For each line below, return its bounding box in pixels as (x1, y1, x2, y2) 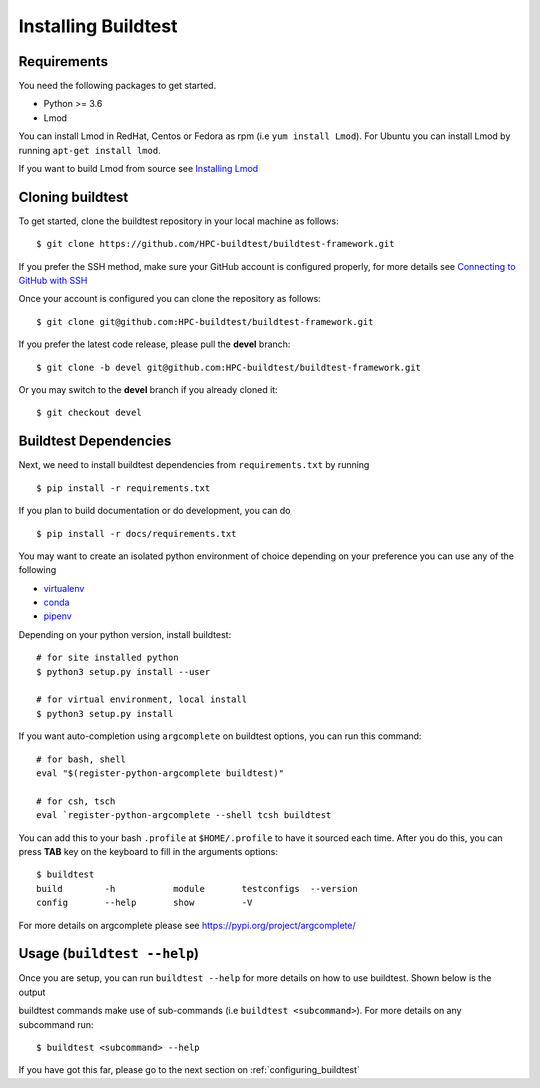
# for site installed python (36, 652, 179, 664)
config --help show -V (36, 897, 253, 909)
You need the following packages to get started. (18, 80, 217, 92)
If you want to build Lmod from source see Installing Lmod (18, 163, 259, 175)
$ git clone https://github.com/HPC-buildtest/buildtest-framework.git (36, 238, 395, 250)
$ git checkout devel (36, 407, 142, 419)
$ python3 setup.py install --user (36, 666, 211, 677)
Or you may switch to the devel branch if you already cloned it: (18, 384, 279, 396)
